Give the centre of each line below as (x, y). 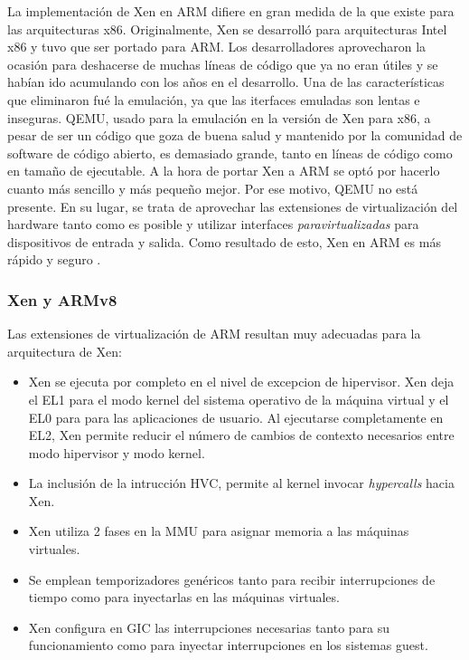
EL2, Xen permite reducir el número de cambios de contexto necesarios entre (241, 435)
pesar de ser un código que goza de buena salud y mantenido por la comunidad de (235, 135)
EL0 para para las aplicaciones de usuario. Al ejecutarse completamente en (236, 417)
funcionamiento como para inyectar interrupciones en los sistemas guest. (228, 645)
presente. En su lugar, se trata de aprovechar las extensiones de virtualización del (233, 206)
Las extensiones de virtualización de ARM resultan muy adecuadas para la (214, 334)
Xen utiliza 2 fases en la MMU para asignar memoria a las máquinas (219, 531)
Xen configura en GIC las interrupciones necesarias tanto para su (209, 627)
